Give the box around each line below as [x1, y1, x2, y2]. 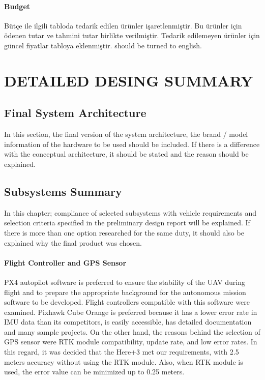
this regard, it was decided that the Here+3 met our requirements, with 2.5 [4, 346, 239, 357]
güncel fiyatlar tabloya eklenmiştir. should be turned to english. [4, 40, 202, 50]
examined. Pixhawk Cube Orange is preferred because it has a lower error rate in [4, 306, 257, 317]
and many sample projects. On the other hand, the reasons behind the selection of [4, 326, 260, 337]
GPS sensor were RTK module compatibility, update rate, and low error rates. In [4, 336, 257, 347]
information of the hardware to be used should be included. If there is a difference [4, 138, 260, 149]
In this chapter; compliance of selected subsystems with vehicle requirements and [4, 207, 257, 218]
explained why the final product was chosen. [4, 237, 142, 248]
